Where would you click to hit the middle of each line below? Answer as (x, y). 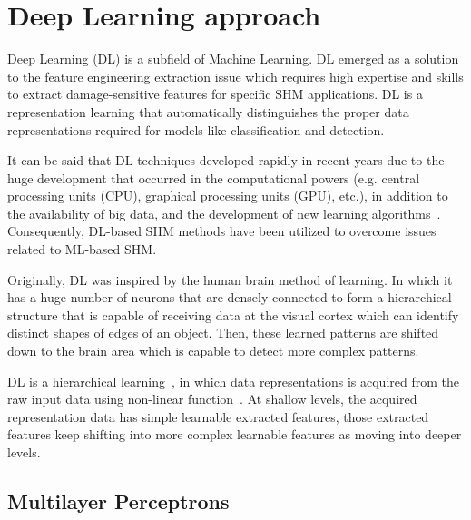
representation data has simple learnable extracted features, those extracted (218, 416)
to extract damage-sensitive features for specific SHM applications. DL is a (215, 94)
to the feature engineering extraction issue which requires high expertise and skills (235, 76)
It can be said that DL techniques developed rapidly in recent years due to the (226, 160)
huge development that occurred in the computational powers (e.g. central (214, 177)
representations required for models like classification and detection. (196, 129)
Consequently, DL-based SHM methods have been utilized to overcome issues (222, 231)
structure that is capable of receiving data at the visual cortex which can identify (233, 314)
